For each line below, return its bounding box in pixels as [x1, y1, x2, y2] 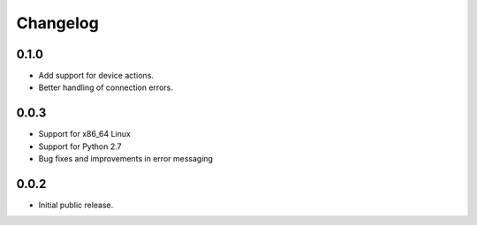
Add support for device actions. [38, 71, 155, 81]
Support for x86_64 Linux [38, 129, 132, 139]
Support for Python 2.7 [38, 141, 122, 152]
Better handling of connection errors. [38, 82, 174, 93]
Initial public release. [38, 199, 114, 211]
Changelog [16, 13, 99, 33]
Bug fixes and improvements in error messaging [38, 154, 214, 164]
